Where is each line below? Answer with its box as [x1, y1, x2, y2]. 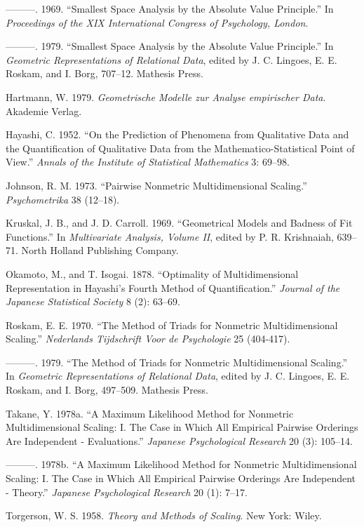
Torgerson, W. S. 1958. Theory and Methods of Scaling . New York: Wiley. [6, 508, 322, 523]
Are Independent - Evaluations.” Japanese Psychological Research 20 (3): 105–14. [6, 433, 353, 448]
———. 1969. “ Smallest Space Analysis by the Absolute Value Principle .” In [6, 1, 334, 15]
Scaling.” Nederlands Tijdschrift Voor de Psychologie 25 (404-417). [6, 331, 290, 346]
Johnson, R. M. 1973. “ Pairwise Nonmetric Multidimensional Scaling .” [6, 178, 307, 192]
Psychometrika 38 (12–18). [6, 192, 120, 206]
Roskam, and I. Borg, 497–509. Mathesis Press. [6, 382, 208, 397]
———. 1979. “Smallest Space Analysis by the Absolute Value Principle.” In [6, 39, 334, 53]
